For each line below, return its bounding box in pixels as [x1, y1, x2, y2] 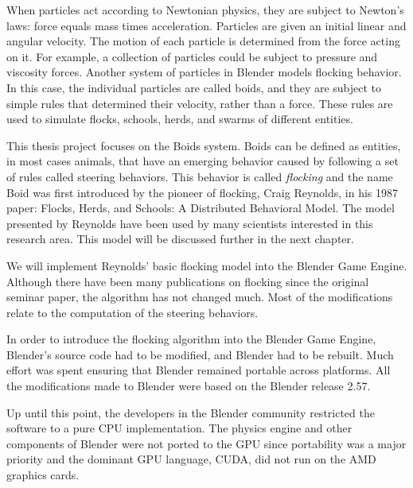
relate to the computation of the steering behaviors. [6, 304, 259, 320]
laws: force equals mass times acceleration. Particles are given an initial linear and [6, 17, 407, 33]
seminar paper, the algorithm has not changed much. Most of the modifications [6, 289, 393, 305]
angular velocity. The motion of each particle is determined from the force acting [6, 33, 400, 49]
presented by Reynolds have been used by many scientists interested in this [6, 215, 373, 231]
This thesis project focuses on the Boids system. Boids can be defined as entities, [6, 137, 401, 153]
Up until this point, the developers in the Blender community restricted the [6, 404, 375, 420]
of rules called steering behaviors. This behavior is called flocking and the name [6, 168, 393, 184]
